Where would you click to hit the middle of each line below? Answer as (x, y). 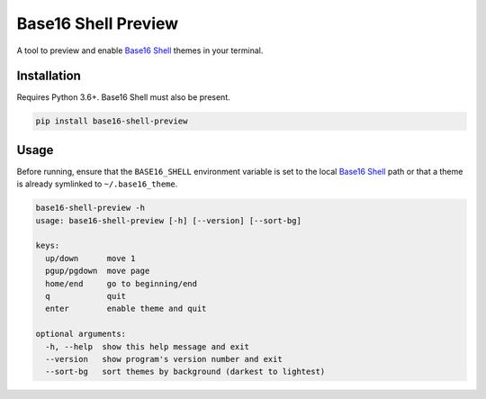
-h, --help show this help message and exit (147, 346)
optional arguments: (81, 334)
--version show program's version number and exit (164, 359)
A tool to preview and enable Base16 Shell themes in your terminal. (140, 50)
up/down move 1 (90, 258)
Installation (49, 76)
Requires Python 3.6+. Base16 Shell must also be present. (123, 97)
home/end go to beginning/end (121, 283)
